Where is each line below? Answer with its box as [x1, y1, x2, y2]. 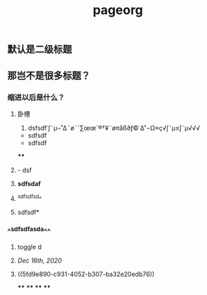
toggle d [17, 243, 42, 251]
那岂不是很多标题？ [7, 70, 91, 81]
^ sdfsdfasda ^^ [7, 225, 51, 237]
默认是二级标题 [7, 44, 72, 55]
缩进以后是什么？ [7, 92, 65, 102]
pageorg [92, 2, 144, 18]
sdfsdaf [17, 179, 41, 188]
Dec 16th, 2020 [17, 256, 62, 265]
